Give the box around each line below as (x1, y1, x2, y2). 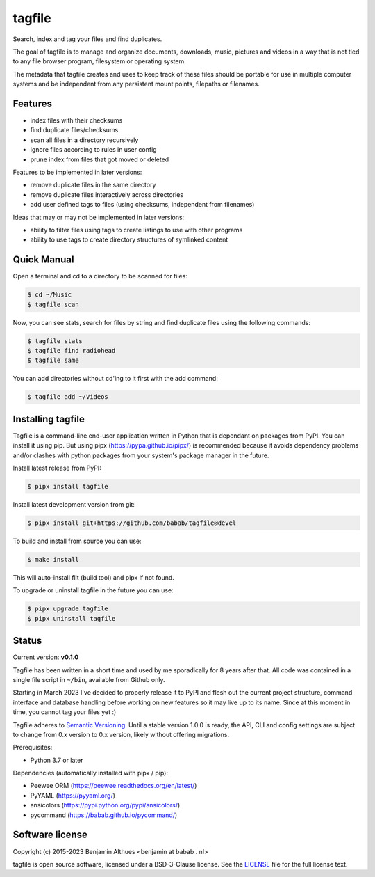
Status (12, 635, 42, 647)
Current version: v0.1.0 (12, 653, 79, 661)
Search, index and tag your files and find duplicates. (12, 35, 162, 43)
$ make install (27, 555, 79, 563)
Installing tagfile (12, 413, 85, 425)
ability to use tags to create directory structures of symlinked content (30, 235, 228, 244)
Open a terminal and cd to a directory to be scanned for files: (12, 272, 187, 281)
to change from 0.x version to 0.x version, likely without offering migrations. (12, 730, 229, 738)
